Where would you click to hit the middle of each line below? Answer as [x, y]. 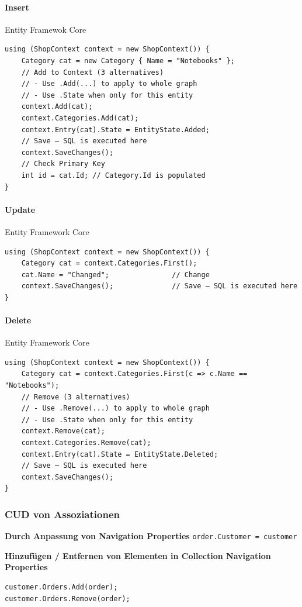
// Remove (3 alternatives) [76, 397]
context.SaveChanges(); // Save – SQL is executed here [159, 286]
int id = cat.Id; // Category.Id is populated [113, 175]
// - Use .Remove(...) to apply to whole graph [115, 408]
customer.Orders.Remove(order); [67, 599]
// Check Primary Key [63, 164]
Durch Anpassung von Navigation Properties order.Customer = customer [151, 536]
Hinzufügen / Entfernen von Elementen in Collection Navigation [138, 555]
